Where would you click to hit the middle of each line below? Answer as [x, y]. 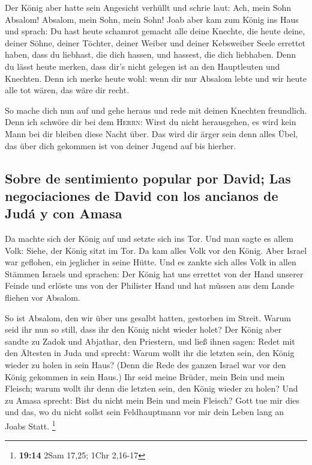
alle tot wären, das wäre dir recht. [67, 90]
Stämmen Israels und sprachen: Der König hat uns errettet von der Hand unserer [154, 273]
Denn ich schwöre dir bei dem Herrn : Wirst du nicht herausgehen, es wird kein [151, 122]
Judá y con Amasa [64, 213]
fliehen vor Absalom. [43, 297]
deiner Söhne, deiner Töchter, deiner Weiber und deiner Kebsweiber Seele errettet [155, 42]
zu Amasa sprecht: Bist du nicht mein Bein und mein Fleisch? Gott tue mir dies [152, 400]
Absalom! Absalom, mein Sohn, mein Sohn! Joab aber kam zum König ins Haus [152, 19]
